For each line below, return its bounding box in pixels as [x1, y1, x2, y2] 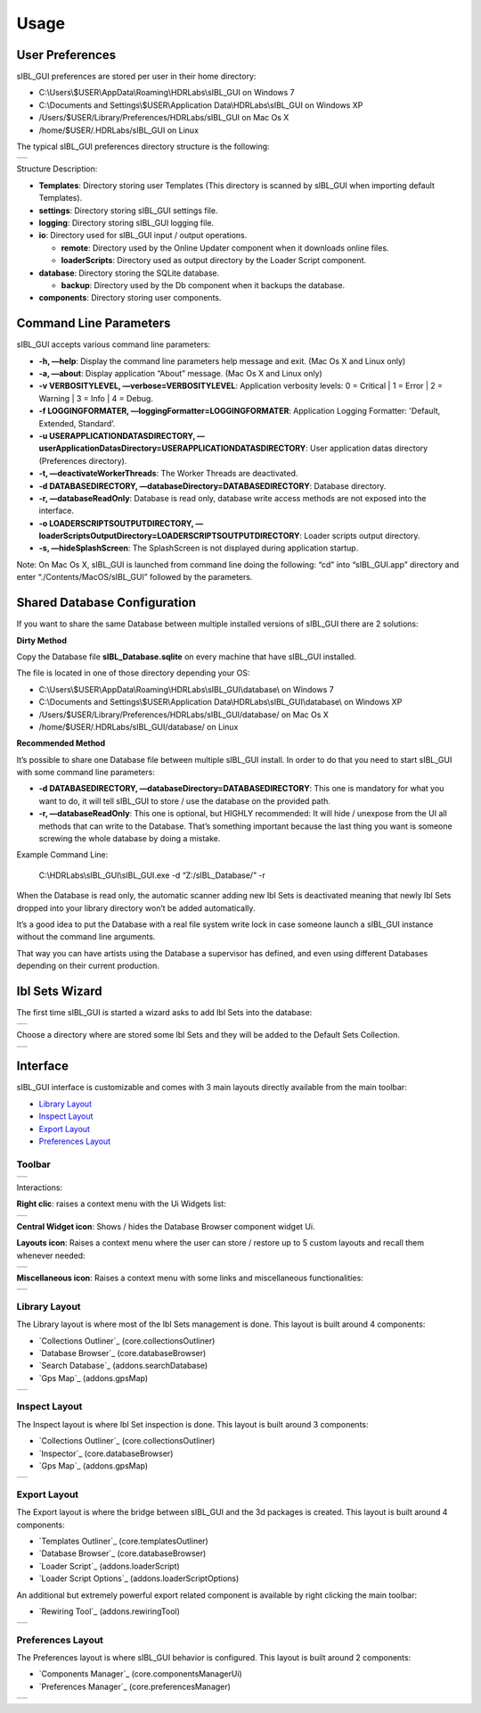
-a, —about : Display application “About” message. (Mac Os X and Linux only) [38, 368, 322, 378]
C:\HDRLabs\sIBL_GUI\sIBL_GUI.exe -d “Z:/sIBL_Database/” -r [38, 870, 266, 881]
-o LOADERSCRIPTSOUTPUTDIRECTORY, [38, 517, 194, 528]
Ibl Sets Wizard [16, 983, 102, 998]
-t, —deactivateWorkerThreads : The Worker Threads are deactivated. [38, 468, 298, 479]
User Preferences [16, 47, 116, 62]
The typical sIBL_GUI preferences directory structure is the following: [16, 141, 271, 152]
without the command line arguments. [16, 931, 156, 942]
